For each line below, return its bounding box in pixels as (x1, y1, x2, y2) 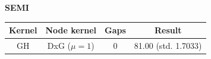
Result (154, 24, 182, 36)
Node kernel (45, 24, 97, 36)
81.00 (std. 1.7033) (134, 39, 202, 51)
